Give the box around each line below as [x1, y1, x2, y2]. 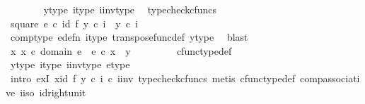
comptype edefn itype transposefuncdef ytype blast [10, 30, 248, 44]
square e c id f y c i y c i [10, 15, 138, 30]
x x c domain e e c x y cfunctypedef [10, 43, 232, 58]
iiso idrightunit [20, 84, 86, 99]
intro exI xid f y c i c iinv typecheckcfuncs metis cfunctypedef [10, 70, 295, 85]
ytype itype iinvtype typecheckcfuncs [43, 2, 216, 16]
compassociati [299, 70, 360, 85]
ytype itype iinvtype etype [10, 57, 130, 72]
